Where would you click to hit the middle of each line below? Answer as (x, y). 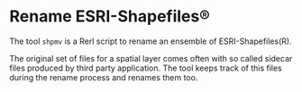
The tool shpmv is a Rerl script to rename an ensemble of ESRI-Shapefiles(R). (151, 41)
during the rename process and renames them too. (104, 77)
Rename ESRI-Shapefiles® (110, 17)
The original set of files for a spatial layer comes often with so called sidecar (151, 58)
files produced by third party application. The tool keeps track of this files (146, 68)
